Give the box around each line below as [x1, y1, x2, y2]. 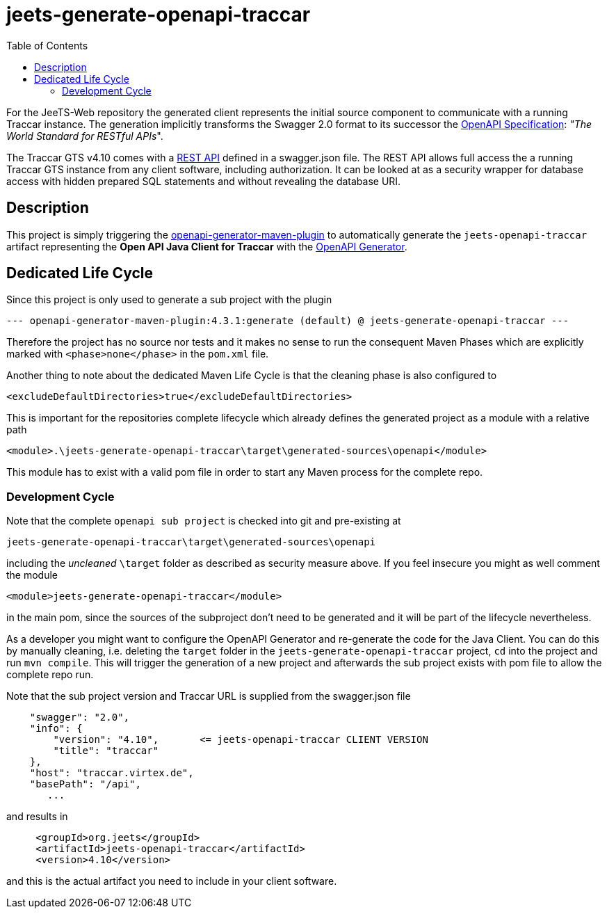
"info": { [29, 723, 83, 735]
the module [6, 569, 58, 582]
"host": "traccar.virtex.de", [29, 767, 194, 779]
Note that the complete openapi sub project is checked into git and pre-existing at [6, 515, 401, 527]
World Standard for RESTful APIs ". [6, 129, 163, 142]
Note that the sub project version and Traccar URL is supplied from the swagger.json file [6, 690, 411, 703]
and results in [6, 810, 68, 823]
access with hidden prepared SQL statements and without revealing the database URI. [6, 175, 401, 187]
